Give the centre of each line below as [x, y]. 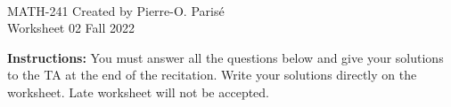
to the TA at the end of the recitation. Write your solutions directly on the [212, 75]
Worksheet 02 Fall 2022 [71, 28]
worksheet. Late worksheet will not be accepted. [138, 92]
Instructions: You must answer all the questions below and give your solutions [225, 57]
